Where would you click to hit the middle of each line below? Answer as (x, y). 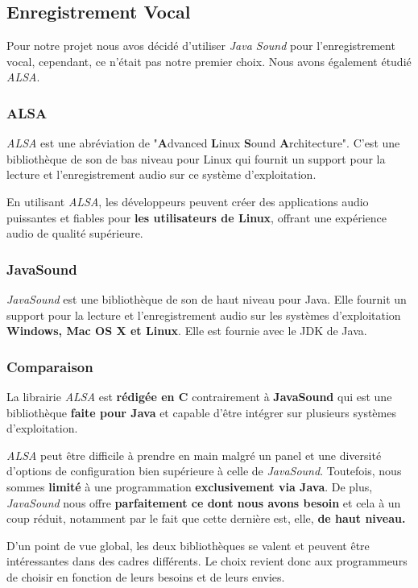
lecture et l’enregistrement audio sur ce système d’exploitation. (161, 174)
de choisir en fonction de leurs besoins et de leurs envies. (146, 576)
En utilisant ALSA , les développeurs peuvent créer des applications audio (188, 201)
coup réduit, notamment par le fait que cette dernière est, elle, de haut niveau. (206, 518)
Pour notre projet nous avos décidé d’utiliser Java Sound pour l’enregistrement (201, 46)
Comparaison (50, 366)
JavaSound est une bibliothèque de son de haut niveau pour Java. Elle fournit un (207, 298)
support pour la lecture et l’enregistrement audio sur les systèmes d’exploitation (204, 315)
